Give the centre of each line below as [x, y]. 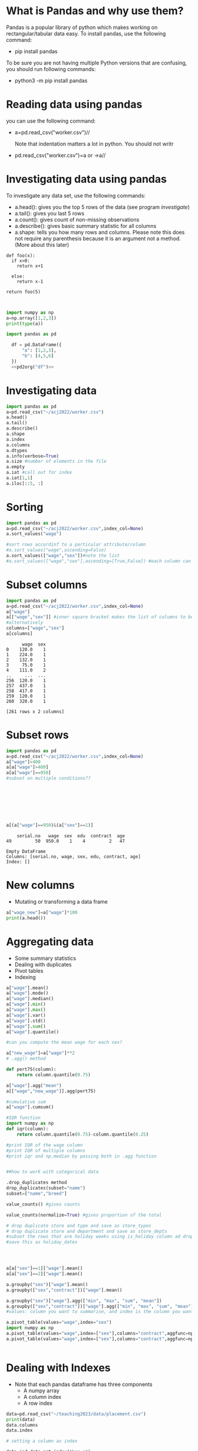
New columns [40, 885]
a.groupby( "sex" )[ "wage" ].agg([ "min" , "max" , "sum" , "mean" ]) [84, 1301]
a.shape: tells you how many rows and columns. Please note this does [100, 232]
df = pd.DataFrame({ [37, 345]
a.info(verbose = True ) [33, 456]
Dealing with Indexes [58, 1368]
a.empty [16, 467]
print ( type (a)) [25, 324]
